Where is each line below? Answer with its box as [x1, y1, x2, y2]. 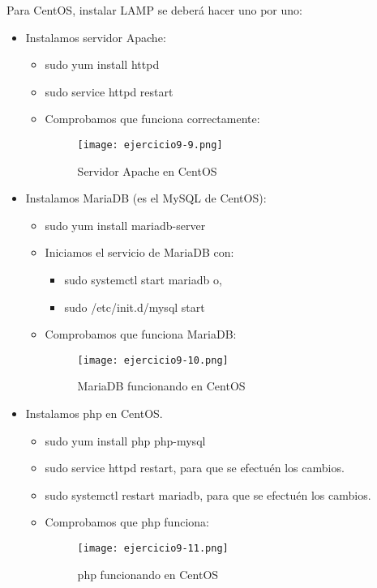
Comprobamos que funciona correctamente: [45, 110, 260, 127]
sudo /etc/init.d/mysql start [64, 298, 205, 315]
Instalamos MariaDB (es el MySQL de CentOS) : [25, 190, 267, 207]
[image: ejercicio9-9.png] [77, 138, 223, 151]
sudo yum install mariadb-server [45, 216, 206, 233]
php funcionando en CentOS [77, 565, 219, 582]
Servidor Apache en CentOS [77, 162, 217, 179]
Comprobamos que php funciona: [45, 513, 209, 530]
